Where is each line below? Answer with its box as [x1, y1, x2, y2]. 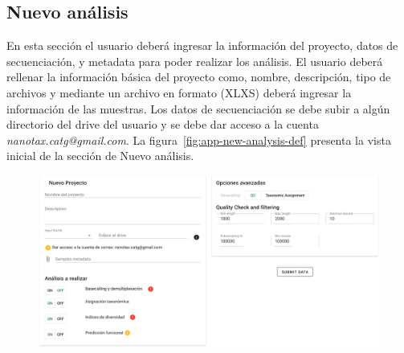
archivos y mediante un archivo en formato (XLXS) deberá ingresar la [6, 84, 352, 101]
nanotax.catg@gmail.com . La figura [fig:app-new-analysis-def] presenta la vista [6, 131, 391, 148]
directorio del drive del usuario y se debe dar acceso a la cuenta [6, 116, 319, 133]
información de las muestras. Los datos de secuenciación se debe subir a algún [6, 100, 390, 117]
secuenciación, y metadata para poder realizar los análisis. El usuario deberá [6, 52, 383, 69]
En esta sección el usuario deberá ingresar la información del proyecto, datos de [6, 37, 398, 54]
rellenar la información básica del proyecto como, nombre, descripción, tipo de [6, 68, 391, 85]
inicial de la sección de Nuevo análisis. [6, 147, 194, 164]
